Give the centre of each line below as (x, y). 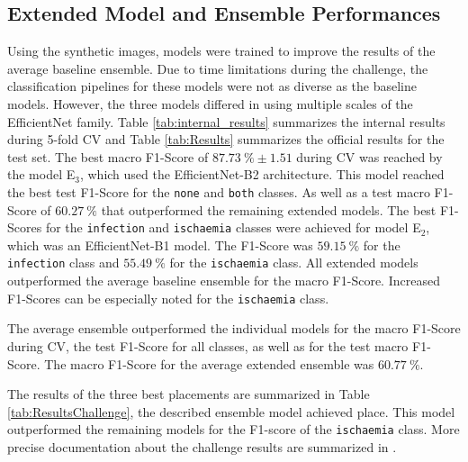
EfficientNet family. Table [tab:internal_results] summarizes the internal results (226, 121)
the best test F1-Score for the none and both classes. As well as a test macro (219, 191)
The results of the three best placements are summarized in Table (189, 394)
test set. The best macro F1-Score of (108, 156)
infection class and (63, 263)
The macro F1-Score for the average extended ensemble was (209, 363)
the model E (41, 174)
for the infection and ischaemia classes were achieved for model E (233, 227)
